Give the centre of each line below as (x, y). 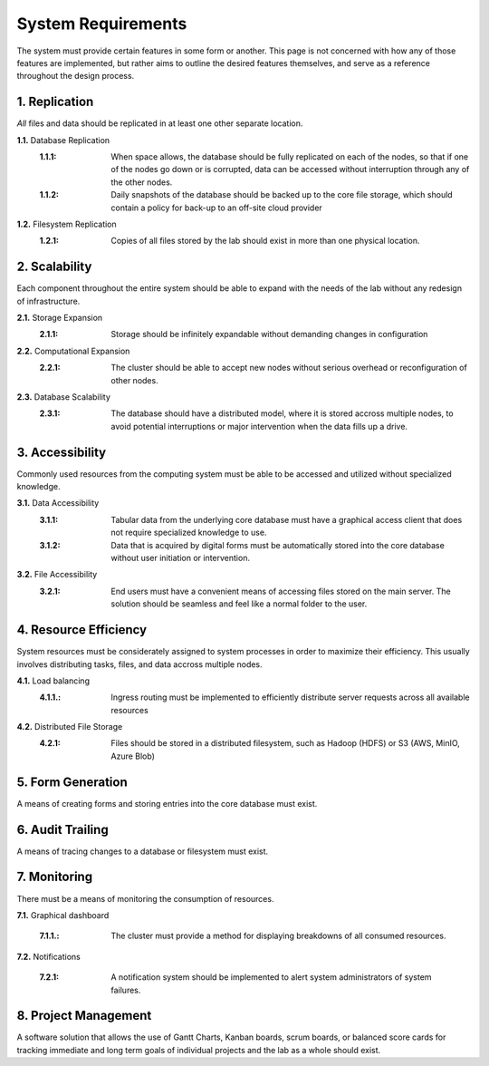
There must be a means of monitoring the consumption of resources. (145, 898)
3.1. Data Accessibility (58, 503)
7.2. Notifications (49, 956)
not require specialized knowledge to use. (189, 533)
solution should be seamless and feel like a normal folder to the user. (239, 604)
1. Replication (55, 102)
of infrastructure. (48, 301)
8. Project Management (84, 1016)
